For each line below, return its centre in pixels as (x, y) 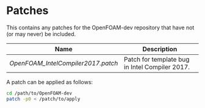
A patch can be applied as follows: (50, 82)
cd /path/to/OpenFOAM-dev (39, 93)
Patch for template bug (157, 59)
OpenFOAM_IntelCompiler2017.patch (64, 63)
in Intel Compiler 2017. (157, 67)
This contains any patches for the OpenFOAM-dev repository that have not (100, 27)
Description (160, 49)
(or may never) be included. (41, 34)
